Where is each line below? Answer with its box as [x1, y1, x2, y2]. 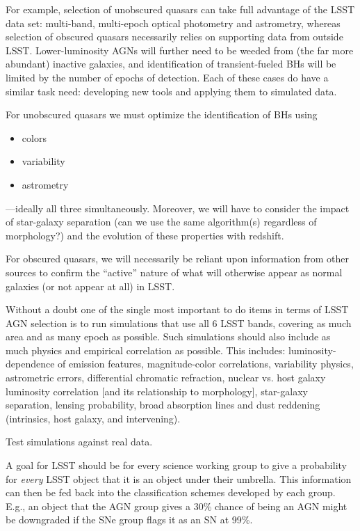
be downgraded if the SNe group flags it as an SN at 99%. [6, 512, 253, 527]
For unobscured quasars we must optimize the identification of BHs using [6, 107, 318, 122]
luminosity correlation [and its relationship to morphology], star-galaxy [6, 383, 308, 398]
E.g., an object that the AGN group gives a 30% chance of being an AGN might [6, 498, 347, 513]
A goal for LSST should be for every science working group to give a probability [6, 458, 347, 473]
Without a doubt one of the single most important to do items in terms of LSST [6, 302, 349, 317]
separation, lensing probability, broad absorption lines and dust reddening [6, 397, 320, 412]
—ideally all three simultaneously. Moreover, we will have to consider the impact [6, 200, 350, 215]
